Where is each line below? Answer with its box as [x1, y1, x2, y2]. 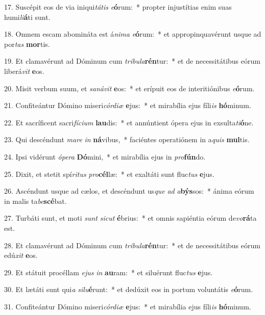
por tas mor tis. [4, 38, 50, 49]
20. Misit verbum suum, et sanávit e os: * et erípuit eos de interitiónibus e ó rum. [4, 83, 255, 93]
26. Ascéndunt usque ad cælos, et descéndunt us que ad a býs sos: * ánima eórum [4, 186, 254, 196]
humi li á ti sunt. [4, 11, 51, 22]
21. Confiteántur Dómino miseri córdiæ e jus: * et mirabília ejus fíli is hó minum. [4, 100, 251, 111]
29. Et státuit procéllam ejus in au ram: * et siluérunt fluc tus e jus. [4, 267, 213, 277]
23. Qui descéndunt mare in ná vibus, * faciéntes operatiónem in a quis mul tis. [4, 134, 250, 145]
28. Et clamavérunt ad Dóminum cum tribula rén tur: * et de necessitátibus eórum [4, 240, 260, 250]
